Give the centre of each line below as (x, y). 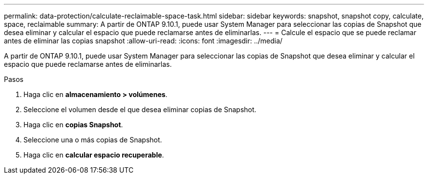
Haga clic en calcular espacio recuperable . (94, 155)
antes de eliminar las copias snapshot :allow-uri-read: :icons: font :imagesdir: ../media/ (143, 41)
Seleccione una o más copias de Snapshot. (93, 140)
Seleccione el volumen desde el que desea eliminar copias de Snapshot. (140, 109)
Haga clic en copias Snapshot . (73, 125)
